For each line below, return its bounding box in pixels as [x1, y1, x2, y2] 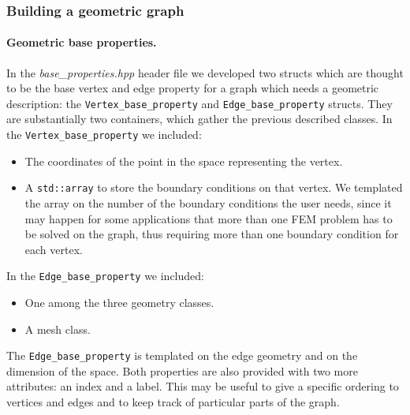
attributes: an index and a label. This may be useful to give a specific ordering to [6, 378, 399, 394]
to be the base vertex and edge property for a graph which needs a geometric [6, 80, 379, 96]
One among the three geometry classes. [24, 294, 214, 311]
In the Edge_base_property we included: [6, 267, 204, 284]
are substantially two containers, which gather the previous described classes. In [6, 110, 393, 127]
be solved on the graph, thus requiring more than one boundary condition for [24, 226, 399, 242]
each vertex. [24, 241, 83, 257]
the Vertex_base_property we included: [6, 126, 202, 143]
